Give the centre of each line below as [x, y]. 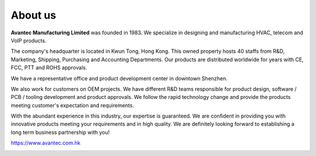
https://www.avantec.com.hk [46, 143]
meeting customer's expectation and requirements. [73, 105]
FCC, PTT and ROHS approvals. [49, 68]
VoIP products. [29, 40]
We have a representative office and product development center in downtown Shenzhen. [119, 78]
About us [34, 15]
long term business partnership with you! [60, 132]
